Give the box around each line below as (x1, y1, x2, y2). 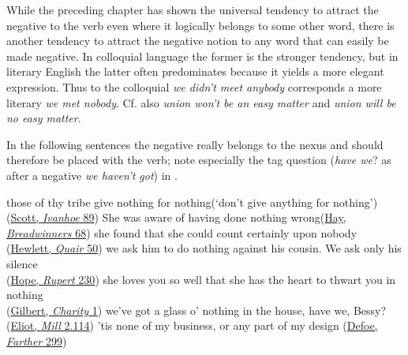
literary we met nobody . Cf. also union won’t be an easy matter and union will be (6, 94, 396, 110)
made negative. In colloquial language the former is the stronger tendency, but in (6, 47, 399, 64)
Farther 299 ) (6, 332, 67, 349)
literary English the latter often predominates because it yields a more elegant (6, 63, 384, 80)
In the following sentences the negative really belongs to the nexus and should (6, 136, 384, 152)
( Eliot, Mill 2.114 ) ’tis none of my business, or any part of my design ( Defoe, (6, 317, 378, 334)
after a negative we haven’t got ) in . (6, 166, 178, 183)
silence (6, 255, 38, 271)
